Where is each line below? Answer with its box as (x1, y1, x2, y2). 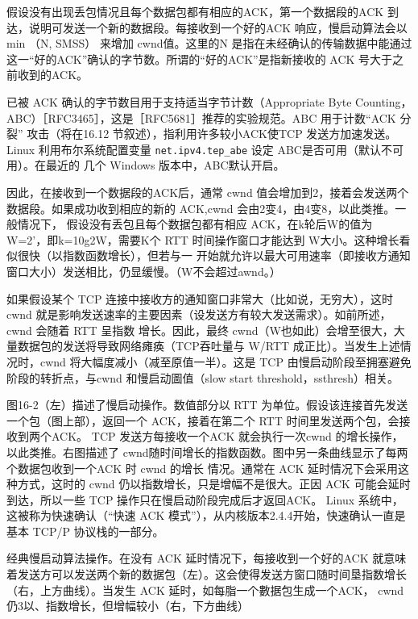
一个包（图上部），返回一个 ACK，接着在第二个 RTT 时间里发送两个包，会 (6, 412, 399, 429)
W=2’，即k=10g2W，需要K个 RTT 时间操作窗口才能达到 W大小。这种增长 (6, 231, 399, 248)
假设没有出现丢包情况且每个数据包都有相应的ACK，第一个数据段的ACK (6, 3, 384, 19)
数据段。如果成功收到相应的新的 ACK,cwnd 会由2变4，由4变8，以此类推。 (6, 199, 395, 216)
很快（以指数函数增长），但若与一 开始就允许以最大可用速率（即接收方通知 (17, 247, 411, 264)
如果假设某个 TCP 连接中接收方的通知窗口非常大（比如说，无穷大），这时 (6, 290, 394, 307)
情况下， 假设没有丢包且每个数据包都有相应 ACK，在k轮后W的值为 (17, 215, 373, 232)
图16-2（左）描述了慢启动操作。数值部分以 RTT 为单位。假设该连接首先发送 (6, 396, 408, 413)
